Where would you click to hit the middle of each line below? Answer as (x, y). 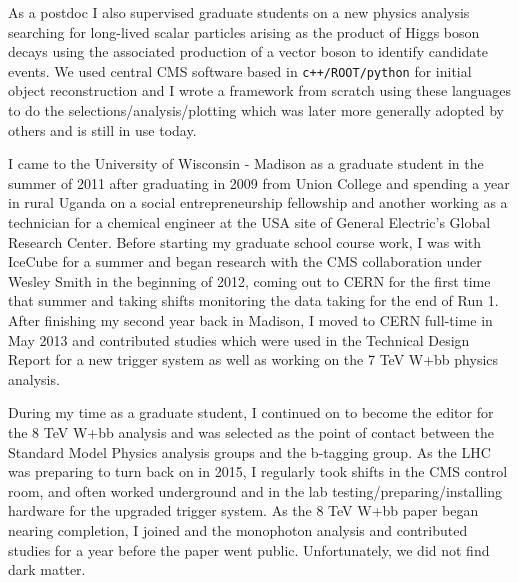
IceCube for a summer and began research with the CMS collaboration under (245, 261)
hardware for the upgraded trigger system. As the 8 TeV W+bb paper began (243, 510)
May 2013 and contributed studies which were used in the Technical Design (239, 339)
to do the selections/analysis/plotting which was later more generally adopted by (256, 110)
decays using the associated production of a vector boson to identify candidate (248, 51)
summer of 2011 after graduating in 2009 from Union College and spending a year (259, 182)
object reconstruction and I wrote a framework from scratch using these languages (260, 90)
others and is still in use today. (102, 129)
